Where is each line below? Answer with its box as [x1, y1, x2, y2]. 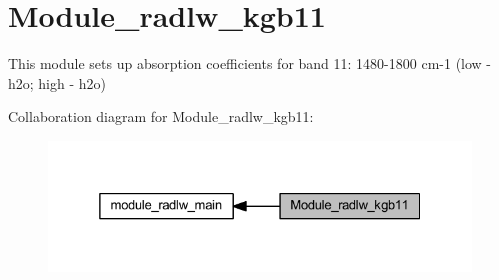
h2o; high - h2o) [8, 72, 107, 93]
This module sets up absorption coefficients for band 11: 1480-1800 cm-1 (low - [8, 53, 492, 74]
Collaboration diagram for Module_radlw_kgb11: [8, 106, 314, 127]
